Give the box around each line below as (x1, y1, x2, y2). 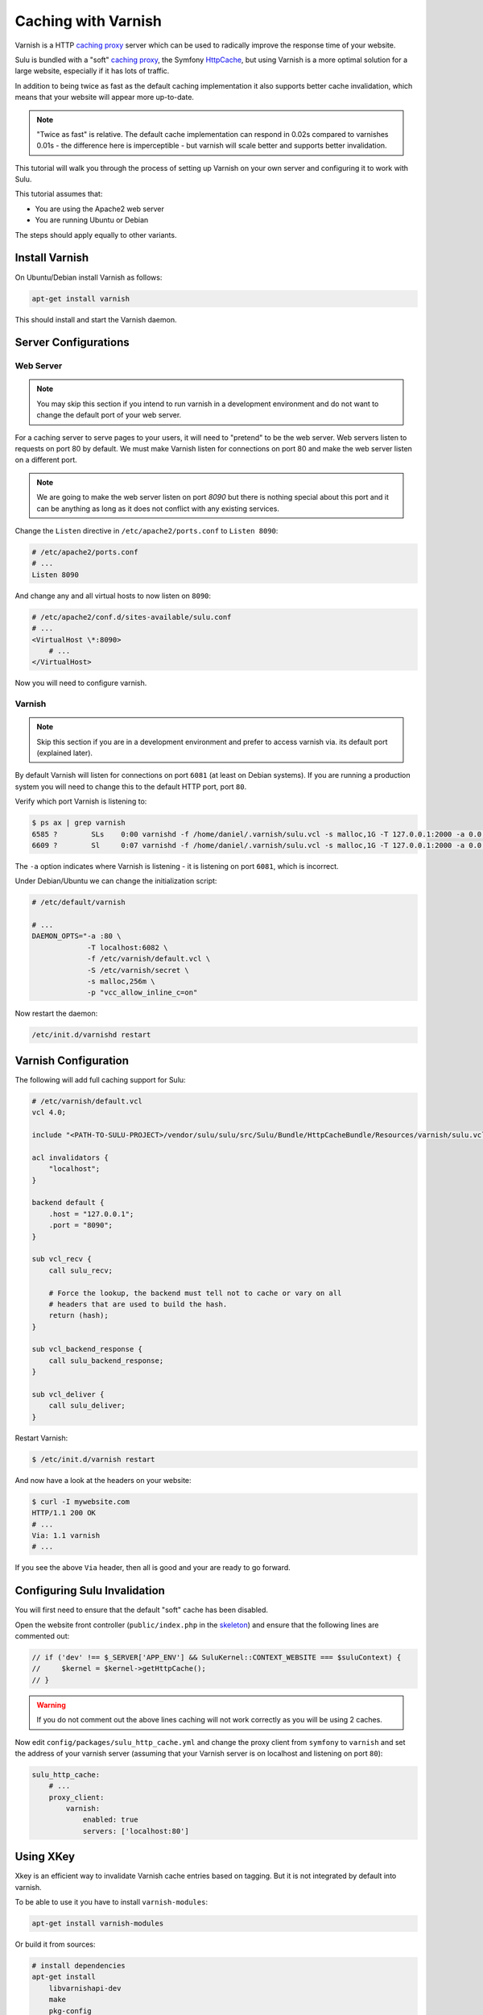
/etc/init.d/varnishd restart (31, 1030, 151, 1040)
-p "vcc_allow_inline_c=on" (87, 988, 198, 997)
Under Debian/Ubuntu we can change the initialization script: (14, 876, 217, 886)
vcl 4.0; (31, 1108, 67, 1117)
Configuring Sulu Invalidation (14, 1584, 165, 1597)
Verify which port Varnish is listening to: (14, 796, 147, 806)
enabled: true (82, 1815, 138, 1825)
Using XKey (14, 1850, 76, 1863)
